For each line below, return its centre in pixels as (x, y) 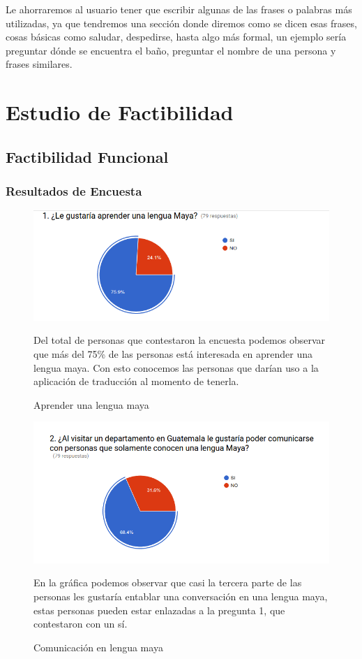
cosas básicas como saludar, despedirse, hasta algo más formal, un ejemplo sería (176, 37)
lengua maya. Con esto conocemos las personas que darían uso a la (176, 367)
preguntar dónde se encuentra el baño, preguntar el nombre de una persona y (171, 50)
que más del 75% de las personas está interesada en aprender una (173, 354)
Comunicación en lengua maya (98, 647)
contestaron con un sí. (81, 624)
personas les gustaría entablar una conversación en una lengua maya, (181, 596)
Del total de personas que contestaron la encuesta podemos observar (180, 340)
